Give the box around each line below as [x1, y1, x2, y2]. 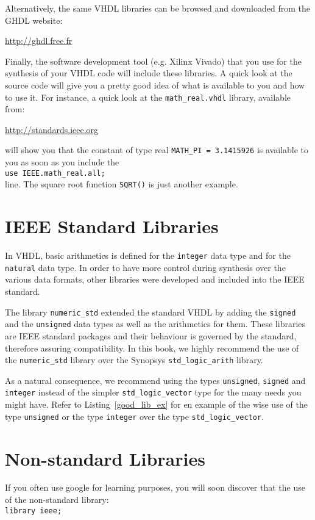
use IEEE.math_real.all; [5, 168, 105, 178]
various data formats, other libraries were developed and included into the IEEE [5, 273, 305, 286]
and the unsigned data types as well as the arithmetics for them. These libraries [5, 317, 306, 330]
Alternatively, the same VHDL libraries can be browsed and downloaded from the [5, 2, 310, 14]
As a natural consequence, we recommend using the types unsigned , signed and [5, 374, 306, 386]
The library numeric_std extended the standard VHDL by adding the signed [5, 305, 296, 318]
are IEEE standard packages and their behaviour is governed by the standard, [5, 329, 297, 342]
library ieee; [5, 506, 62, 515]
